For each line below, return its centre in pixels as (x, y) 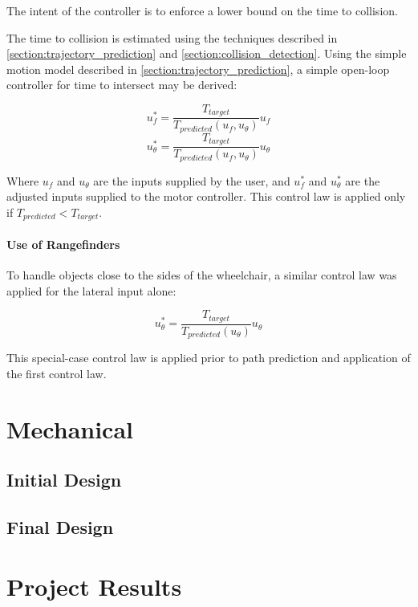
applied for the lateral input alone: (91, 290)
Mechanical (70, 428)
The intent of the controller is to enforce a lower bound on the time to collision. (202, 10)
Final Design (60, 527)
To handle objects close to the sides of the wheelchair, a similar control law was (202, 275)
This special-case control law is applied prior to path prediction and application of (209, 358)
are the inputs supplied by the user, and (192, 180)
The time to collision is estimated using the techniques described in (172, 37)
